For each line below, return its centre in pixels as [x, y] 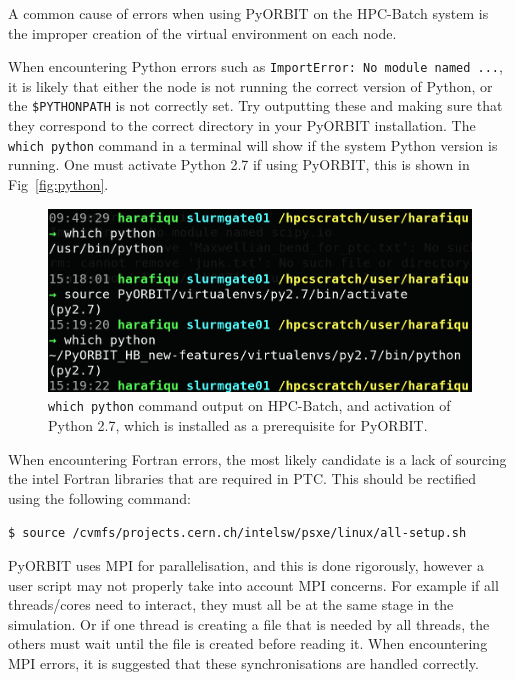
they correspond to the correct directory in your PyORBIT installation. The [242, 125]
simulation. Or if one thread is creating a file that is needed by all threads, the [249, 623]
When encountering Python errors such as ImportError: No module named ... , [255, 66]
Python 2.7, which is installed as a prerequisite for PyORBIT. [238, 425]
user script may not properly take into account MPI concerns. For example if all [253, 584]
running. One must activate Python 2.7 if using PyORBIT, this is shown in [239, 164]
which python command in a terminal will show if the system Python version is [253, 144]
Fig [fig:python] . [58, 183]
